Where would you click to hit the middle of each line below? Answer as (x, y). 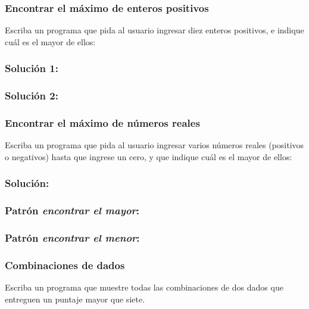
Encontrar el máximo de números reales (102, 123)
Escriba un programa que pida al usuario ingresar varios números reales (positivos (154, 145)
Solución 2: (32, 96)
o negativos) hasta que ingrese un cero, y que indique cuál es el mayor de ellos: (149, 156)
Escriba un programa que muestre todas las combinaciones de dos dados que (144, 287)
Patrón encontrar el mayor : (72, 210)
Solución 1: (32, 68)
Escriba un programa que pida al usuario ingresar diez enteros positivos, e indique (154, 30)
